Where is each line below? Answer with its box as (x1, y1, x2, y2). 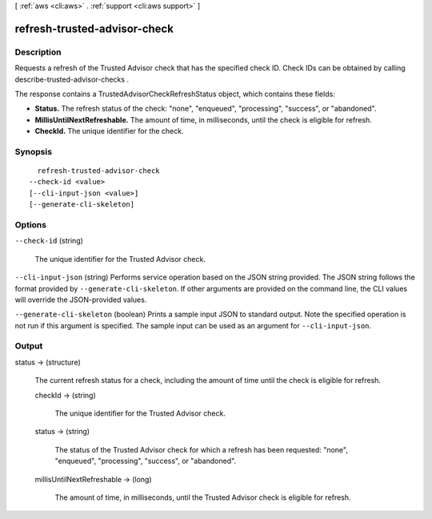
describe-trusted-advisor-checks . (14, 74, 130, 84)
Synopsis (14, 146, 52, 157)
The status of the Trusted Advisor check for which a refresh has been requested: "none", (54, 445, 348, 454)
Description (14, 46, 62, 58)
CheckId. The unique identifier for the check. (34, 127, 184, 136)
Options (14, 219, 47, 230)
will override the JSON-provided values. (14, 295, 147, 304)
